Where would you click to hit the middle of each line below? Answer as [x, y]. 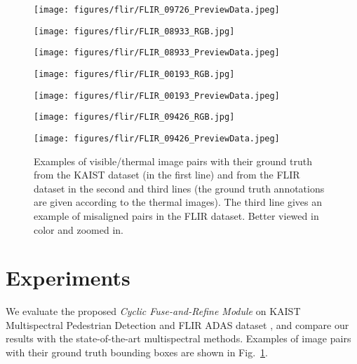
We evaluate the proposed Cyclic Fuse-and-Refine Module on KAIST [153, 311]
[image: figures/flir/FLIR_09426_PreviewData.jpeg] [157, 138]
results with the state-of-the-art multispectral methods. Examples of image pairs [178, 338]
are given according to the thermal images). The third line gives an [178, 202]
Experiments [68, 278]
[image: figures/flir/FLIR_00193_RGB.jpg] [134, 74]
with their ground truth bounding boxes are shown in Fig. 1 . [137, 352]
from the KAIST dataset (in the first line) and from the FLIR [167, 175]
